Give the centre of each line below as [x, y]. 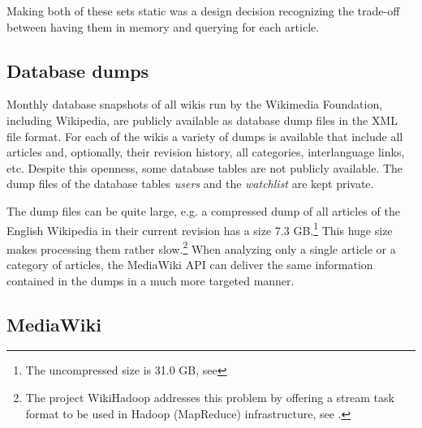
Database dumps [78, 70]
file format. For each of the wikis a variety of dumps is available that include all [205, 136]
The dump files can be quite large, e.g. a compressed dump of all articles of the [203, 210]
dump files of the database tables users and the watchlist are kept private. [190, 184]
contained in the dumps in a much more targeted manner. [151, 280]
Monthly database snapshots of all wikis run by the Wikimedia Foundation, [195, 104]
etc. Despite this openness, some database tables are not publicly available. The [205, 167]
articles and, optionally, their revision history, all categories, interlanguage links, [206, 152]
